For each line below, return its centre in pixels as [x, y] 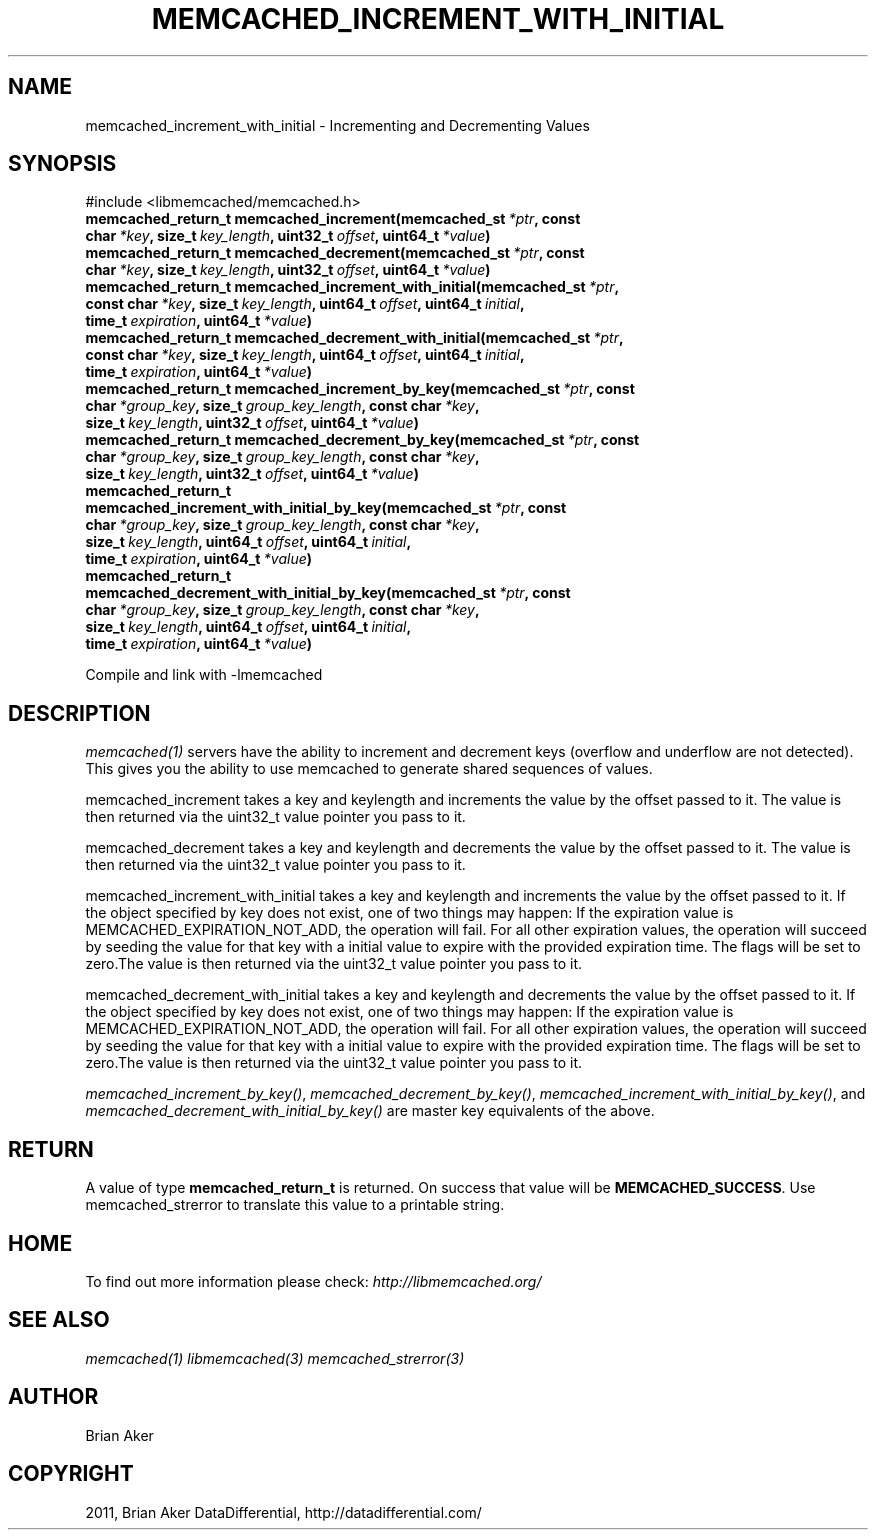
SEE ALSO [59, 1320]
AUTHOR [53, 1397]
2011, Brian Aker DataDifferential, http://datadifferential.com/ [283, 1512]
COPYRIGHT [71, 1474]
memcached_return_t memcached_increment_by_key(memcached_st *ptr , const [360, 389]
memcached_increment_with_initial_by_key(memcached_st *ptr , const [326, 508]
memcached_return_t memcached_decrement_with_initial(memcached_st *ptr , [354, 338]
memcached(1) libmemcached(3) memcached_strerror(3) [275, 1358]
